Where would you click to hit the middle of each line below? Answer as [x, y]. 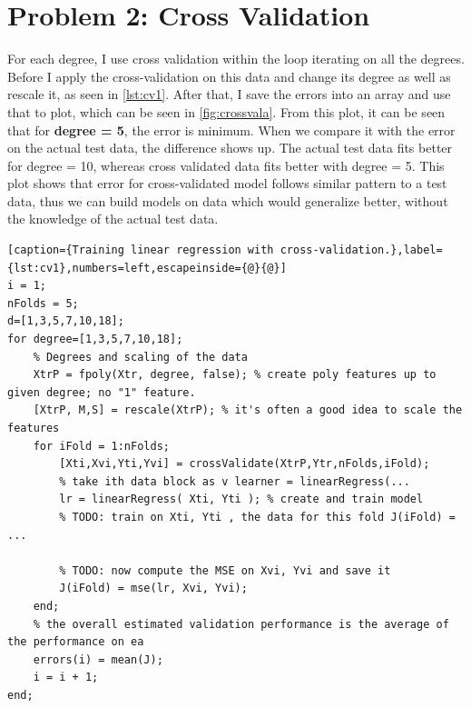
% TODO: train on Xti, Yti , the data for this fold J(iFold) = [257, 517]
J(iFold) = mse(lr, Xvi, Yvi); [153, 588]
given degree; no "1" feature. [102, 392]
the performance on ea [76, 642]
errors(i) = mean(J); [98, 659]
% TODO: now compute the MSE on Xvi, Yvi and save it [225, 570]
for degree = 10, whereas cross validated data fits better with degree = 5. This [226, 165]
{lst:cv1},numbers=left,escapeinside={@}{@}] [147, 268]
